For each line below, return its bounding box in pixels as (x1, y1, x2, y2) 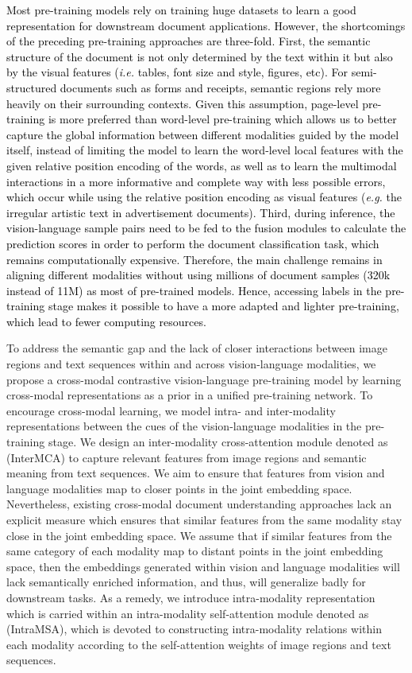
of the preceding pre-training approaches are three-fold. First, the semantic (6, 33, 371, 49)
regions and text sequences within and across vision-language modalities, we (6, 356, 376, 372)
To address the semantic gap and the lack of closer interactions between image (6, 340, 387, 356)
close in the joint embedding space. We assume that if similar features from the (6, 527, 392, 543)
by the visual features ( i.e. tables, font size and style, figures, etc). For (6, 64, 348, 80)
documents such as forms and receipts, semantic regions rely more (60, 79, 381, 95)
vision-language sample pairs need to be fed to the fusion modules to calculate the (6, 220, 406, 236)
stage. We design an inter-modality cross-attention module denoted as (48, 434, 388, 450)
